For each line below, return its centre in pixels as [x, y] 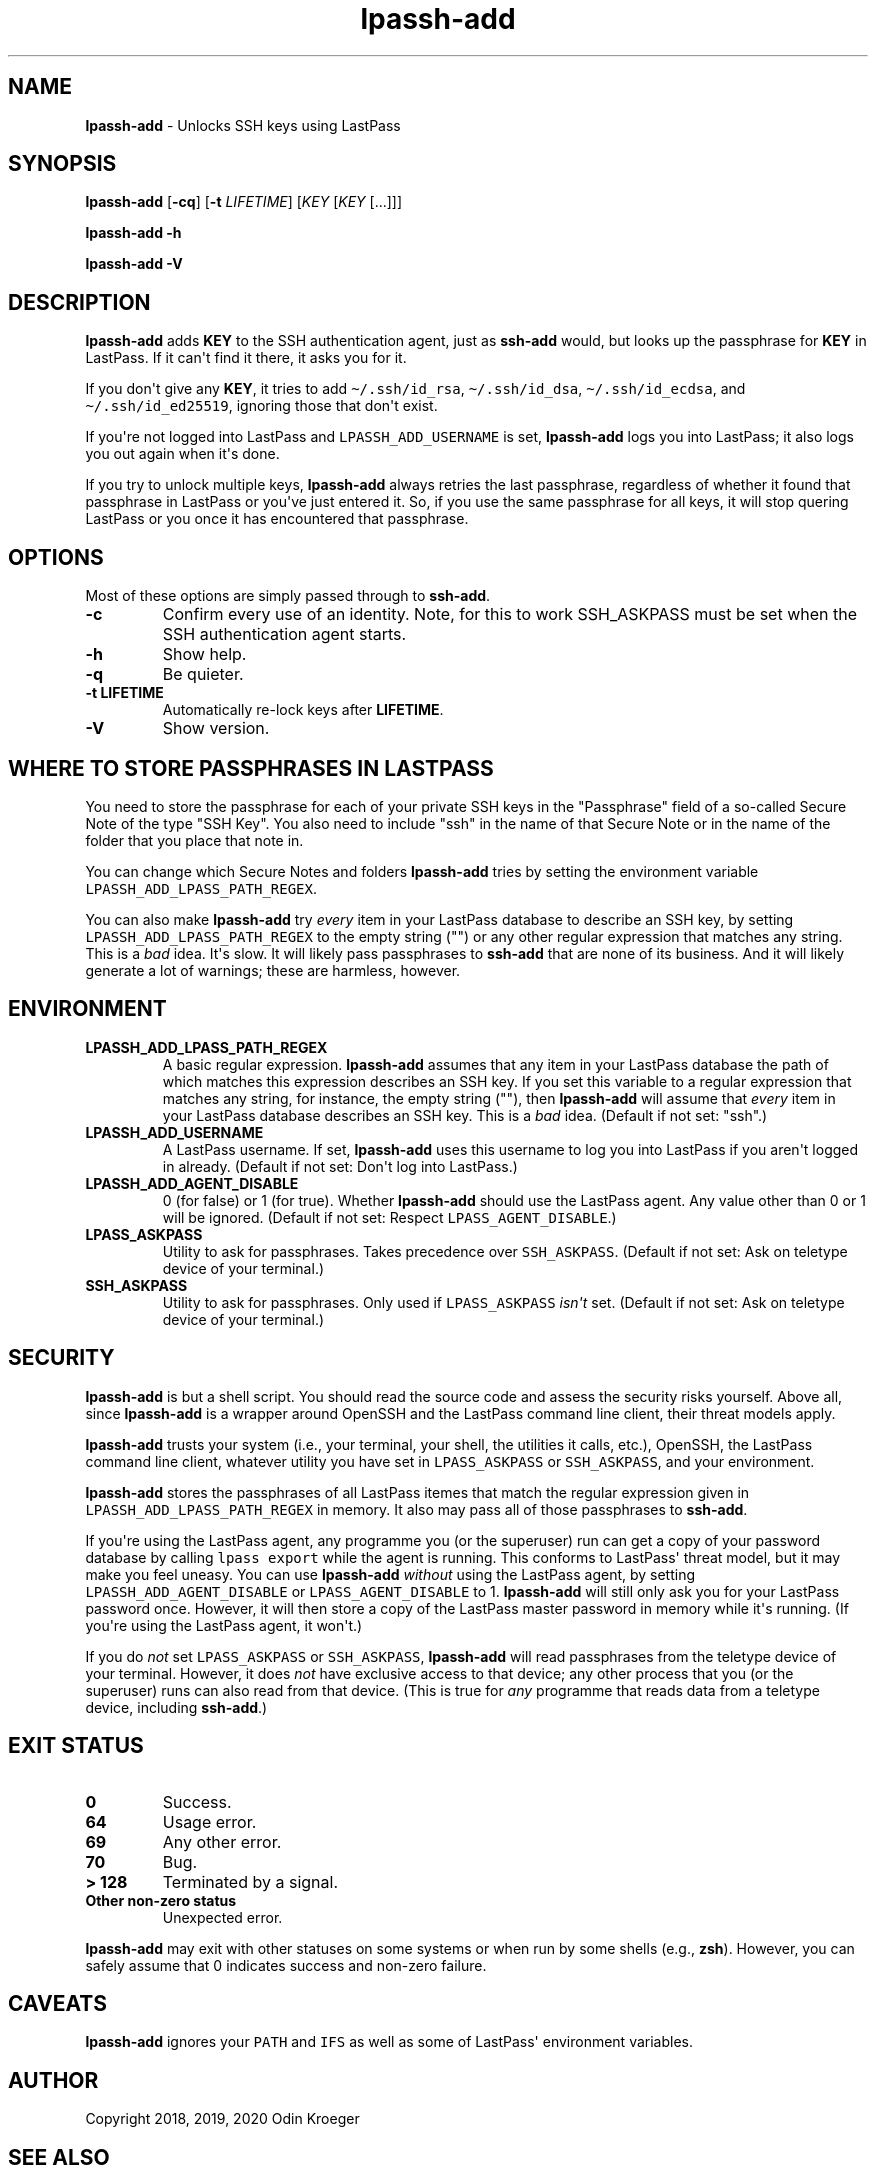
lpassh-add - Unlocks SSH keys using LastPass [243, 125]
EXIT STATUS [76, 1746]
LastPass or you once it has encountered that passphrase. [277, 519]
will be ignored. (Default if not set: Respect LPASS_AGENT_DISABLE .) [389, 1217]
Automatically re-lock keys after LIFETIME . [303, 710]
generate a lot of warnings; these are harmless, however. [273, 970]
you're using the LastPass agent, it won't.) [224, 1625]
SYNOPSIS [62, 164]
